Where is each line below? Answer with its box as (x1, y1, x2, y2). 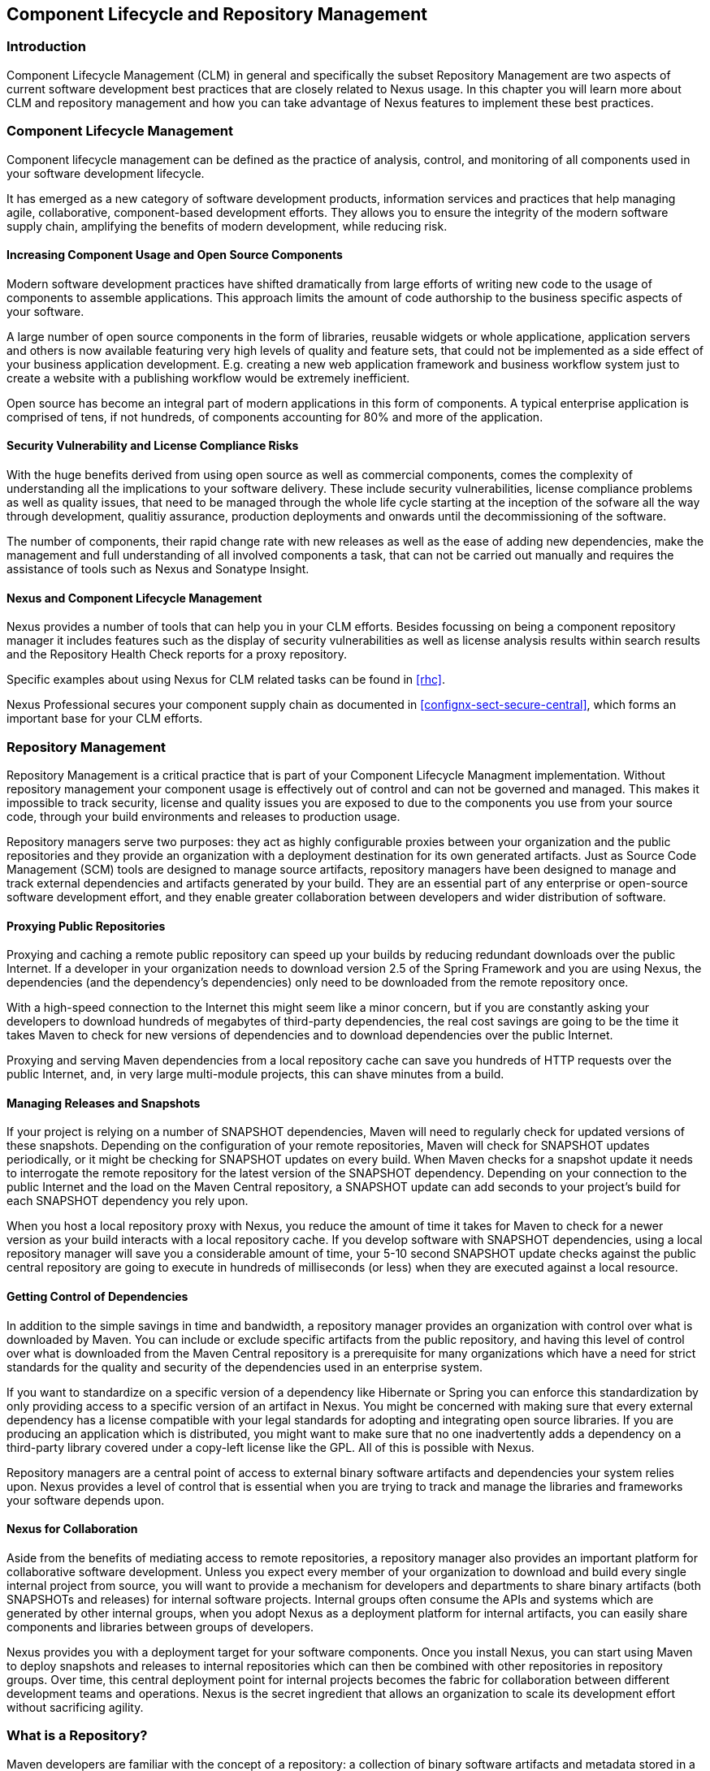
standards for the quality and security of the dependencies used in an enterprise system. (6, 1359, 483, 1374)
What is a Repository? (6, 1727, 148, 1744)
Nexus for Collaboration (6, 1522, 138, 1536)
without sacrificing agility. (6, 1700, 144, 1714)
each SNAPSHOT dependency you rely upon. (6, 1194, 249, 1208)
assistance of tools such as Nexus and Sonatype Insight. (6, 561, 310, 576)
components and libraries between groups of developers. (6, 1619, 314, 1634)
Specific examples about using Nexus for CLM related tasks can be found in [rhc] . (6, 672, 445, 687)
